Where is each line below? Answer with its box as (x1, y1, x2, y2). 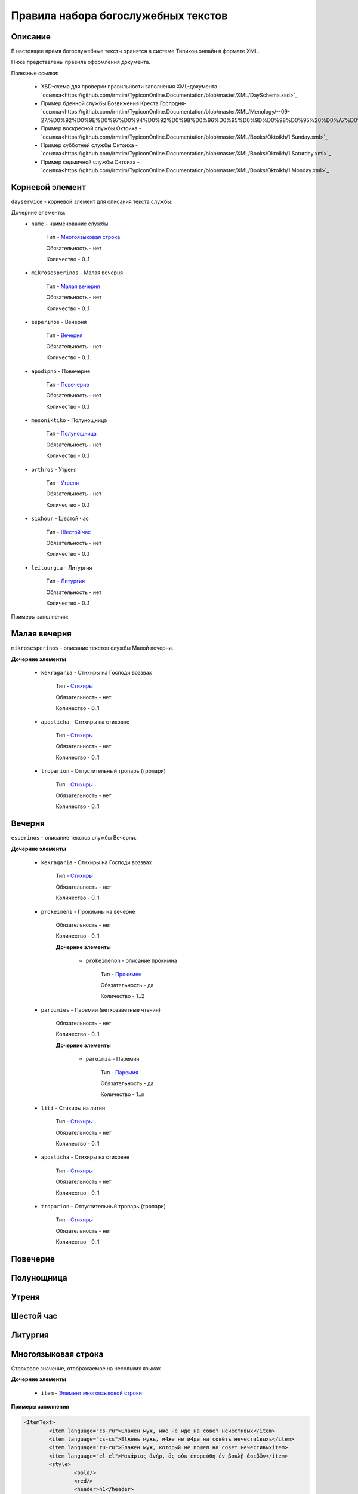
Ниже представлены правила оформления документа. (11, 59, 150, 66)
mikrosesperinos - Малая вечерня (31, 269, 124, 276)
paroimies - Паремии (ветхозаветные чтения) (41, 1006, 161, 1013)
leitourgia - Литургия (31, 564, 92, 571)
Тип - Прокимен (100, 971, 142, 978)
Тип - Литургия (46, 577, 85, 585)
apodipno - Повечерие (31, 368, 91, 375)
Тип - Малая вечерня (46, 283, 100, 290)
